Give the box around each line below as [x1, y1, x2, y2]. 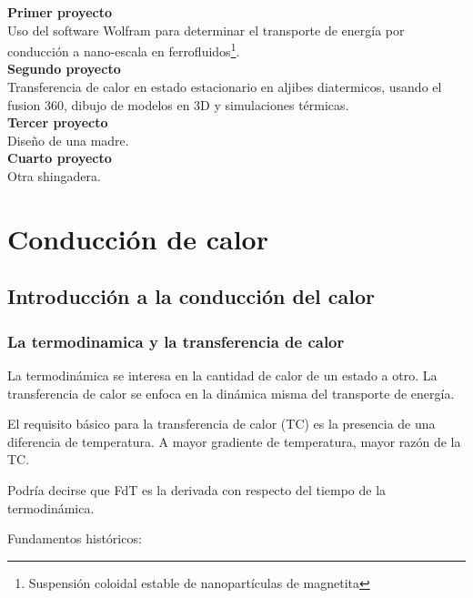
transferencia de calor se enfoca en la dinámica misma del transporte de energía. [7, 383, 455, 402]
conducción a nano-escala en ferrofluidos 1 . [7, 39, 240, 60]
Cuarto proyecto [7, 148, 112, 167]
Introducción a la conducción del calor [7, 282, 375, 310]
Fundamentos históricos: [7, 529, 142, 548]
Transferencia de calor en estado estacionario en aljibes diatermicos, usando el [7, 77, 442, 96]
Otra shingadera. [7, 167, 101, 185]
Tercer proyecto [7, 113, 108, 132]
